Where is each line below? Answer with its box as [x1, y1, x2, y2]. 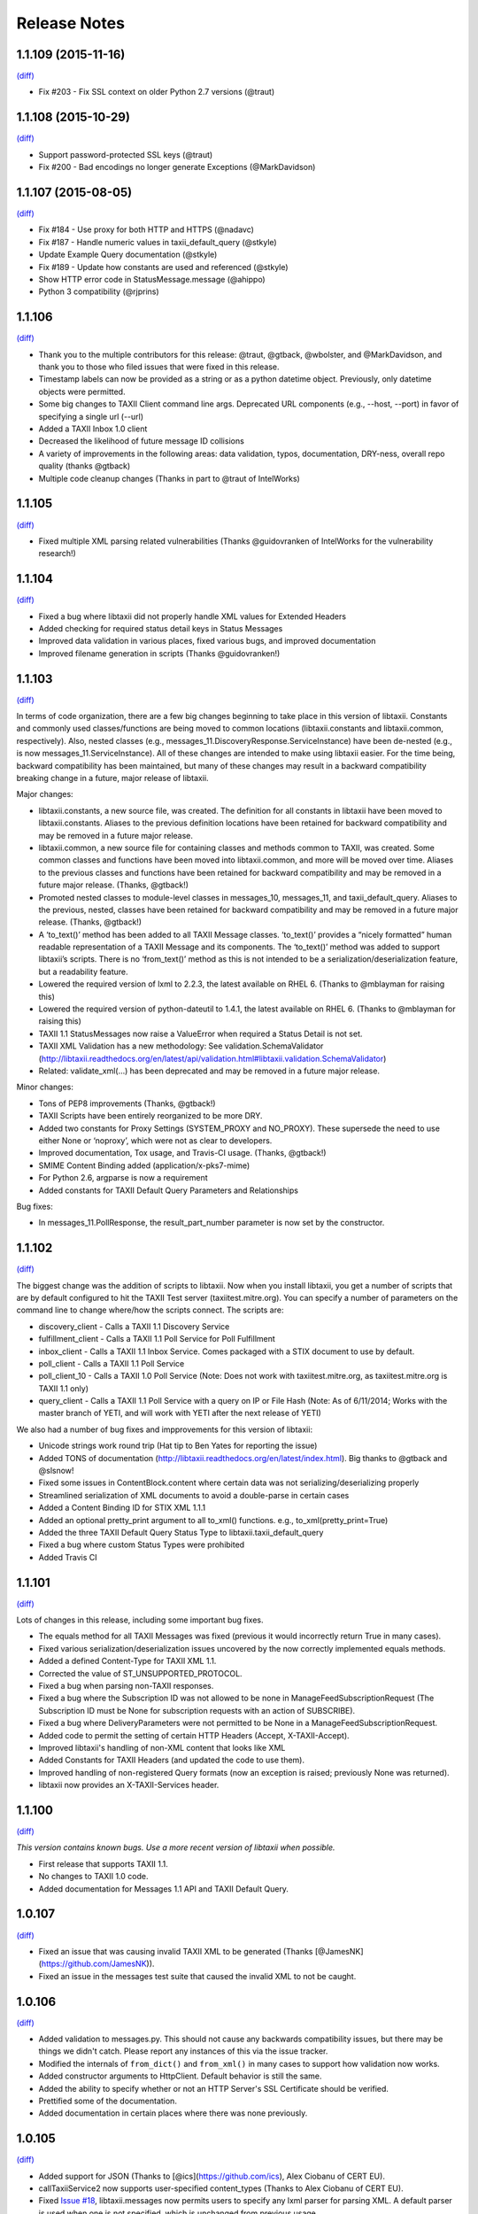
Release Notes [16, 13, 126, 33]
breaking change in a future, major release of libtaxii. [16, 773, 209, 783]
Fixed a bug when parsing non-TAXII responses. [38, 1681, 214, 1691]
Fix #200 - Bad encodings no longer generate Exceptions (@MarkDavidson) [38, 162, 316, 173]
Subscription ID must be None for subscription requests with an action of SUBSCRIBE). [38, 1705, 356, 1715]
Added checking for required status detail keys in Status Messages [38, 623, 283, 633]
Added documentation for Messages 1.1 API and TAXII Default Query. [38, 1883, 289, 1894]
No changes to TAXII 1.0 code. [38, 1871, 149, 1882]
